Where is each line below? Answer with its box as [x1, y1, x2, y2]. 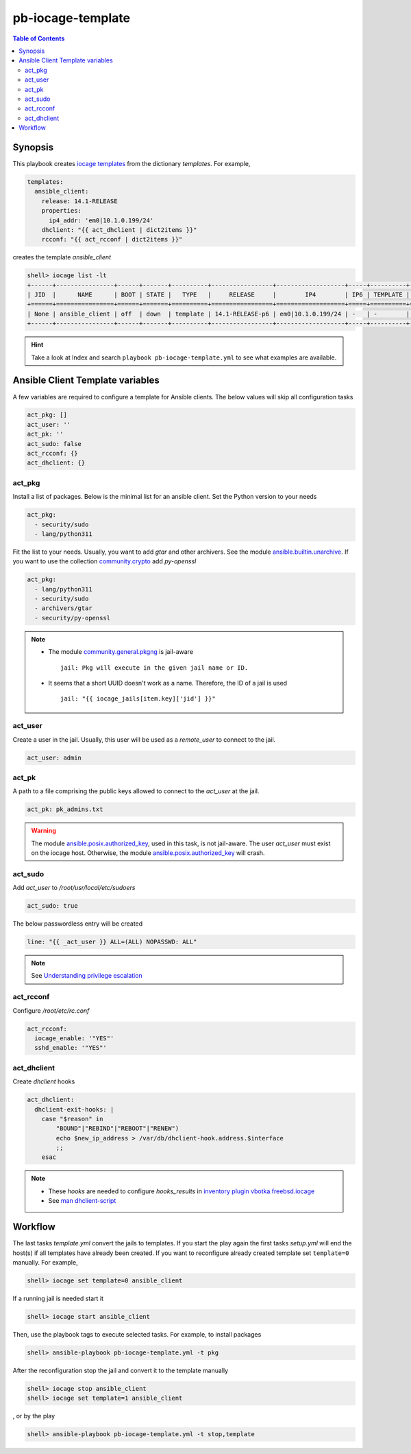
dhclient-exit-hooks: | [34, 1105, 114, 1113]
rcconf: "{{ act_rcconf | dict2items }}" [41, 235, 183, 244]
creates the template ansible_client [12, 253, 112, 261]
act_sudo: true [27, 902, 78, 910]
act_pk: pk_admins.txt [27, 806, 103, 813]
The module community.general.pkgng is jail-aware [48, 648, 194, 656]
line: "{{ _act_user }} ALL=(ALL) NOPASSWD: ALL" [27, 938, 197, 946]
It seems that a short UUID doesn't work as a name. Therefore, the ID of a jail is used [48, 679, 288, 688]
